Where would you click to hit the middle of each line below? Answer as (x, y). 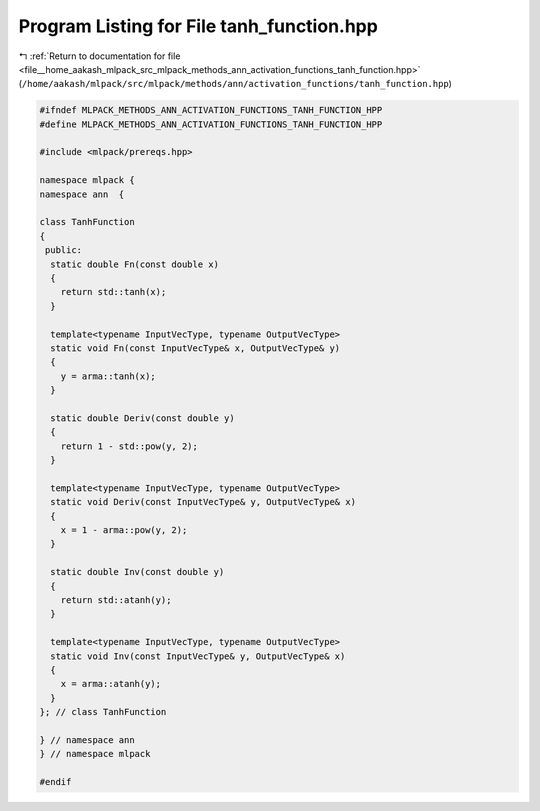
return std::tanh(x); (113, 292)
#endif (55, 782)
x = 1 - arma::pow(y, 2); (124, 530)
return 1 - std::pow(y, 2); (129, 446)
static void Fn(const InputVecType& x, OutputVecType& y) (195, 348)
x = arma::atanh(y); (111, 684)
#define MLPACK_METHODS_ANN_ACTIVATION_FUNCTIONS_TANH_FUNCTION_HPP (211, 124)
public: (64, 250)
